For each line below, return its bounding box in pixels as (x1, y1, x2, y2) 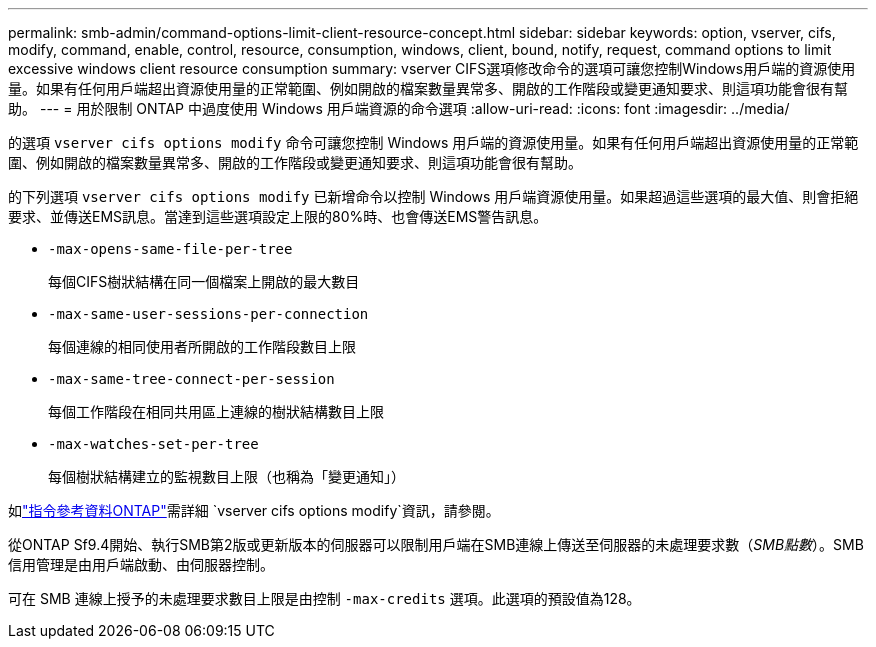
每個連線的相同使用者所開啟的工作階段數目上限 (48, 338, 356, 355)
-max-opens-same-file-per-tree (48, 241, 293, 257)
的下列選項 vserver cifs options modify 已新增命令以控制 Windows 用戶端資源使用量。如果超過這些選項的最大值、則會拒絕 (8, 188, 859, 205)
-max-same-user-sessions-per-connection (48, 306, 369, 322)
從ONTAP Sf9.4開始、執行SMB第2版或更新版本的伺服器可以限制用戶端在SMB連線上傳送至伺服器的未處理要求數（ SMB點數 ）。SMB (8, 536, 864, 553)
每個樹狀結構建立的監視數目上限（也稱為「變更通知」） (48, 468, 405, 485)
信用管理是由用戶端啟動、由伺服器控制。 (8, 556, 274, 573)
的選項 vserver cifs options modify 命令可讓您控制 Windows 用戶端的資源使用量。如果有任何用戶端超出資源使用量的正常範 (8, 134, 859, 151)
